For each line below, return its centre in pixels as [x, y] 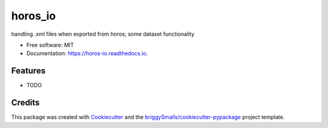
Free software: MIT [50, 45]
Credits [26, 103]
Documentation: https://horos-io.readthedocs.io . [87, 53]
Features [28, 71]
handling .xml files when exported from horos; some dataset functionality [103, 34]
